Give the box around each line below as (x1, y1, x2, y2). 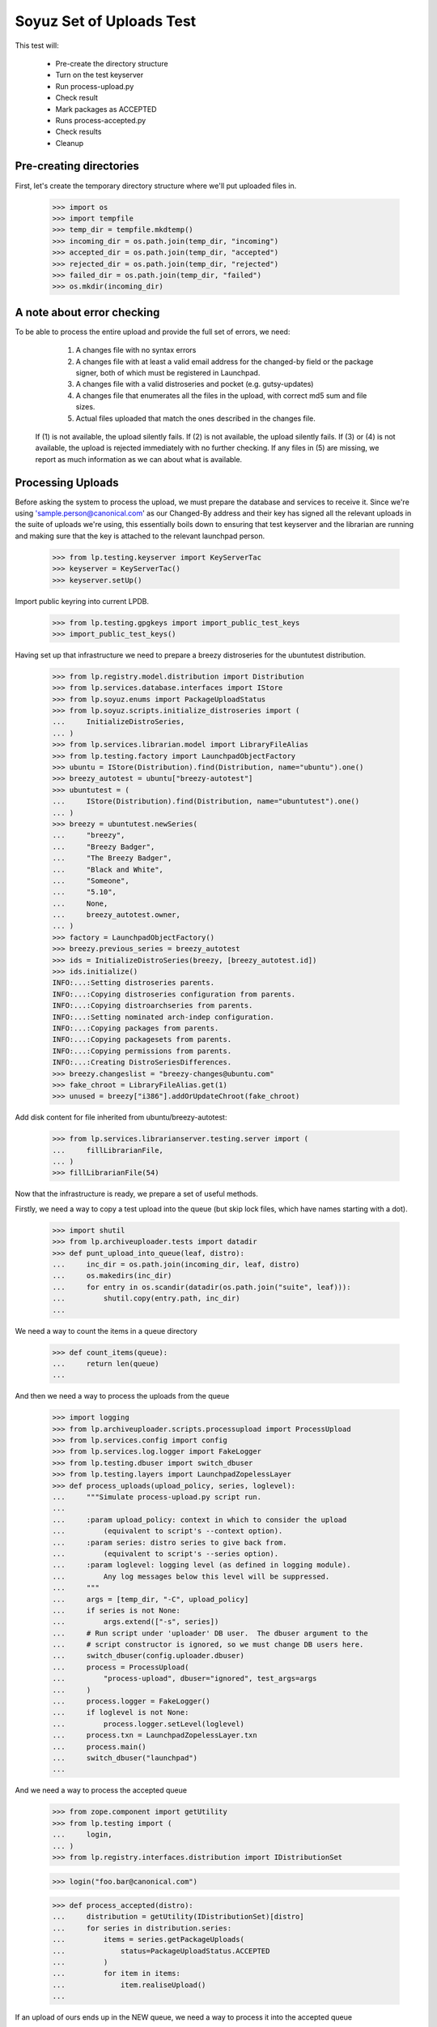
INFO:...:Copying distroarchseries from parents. (52, 1001, 253, 1010)
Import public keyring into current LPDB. (15, 596, 150, 606)
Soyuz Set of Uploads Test (15, 12, 197, 30)
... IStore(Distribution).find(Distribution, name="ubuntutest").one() (52, 797, 360, 806)
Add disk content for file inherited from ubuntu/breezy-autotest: (15, 1112, 227, 1122)
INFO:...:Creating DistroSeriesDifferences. (52, 1058, 232, 1067)
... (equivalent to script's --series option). (52, 1549, 279, 1558)
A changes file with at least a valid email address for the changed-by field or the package (75, 357, 374, 366)
